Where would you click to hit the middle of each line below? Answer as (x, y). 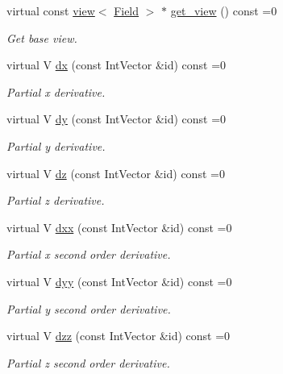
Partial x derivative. (56, 91)
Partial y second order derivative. (89, 308)
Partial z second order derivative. (88, 362)
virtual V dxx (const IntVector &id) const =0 (119, 227)
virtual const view (51, 10)
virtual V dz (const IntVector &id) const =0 (116, 173)
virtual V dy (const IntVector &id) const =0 (117, 119)
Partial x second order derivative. (89, 254)
